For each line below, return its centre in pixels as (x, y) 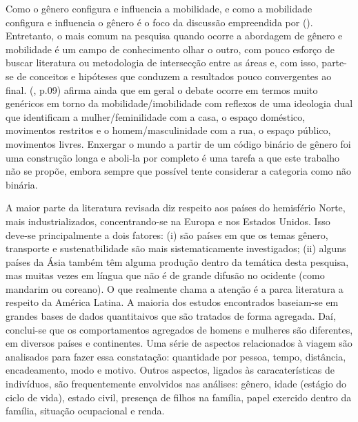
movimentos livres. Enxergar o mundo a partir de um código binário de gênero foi (178, 143)
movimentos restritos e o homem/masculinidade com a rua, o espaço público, (168, 130)
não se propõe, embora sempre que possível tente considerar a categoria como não (179, 171)
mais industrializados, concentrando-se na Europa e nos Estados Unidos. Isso (168, 221)
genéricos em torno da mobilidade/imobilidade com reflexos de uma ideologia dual (179, 103)
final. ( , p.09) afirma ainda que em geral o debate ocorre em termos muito (162, 89)
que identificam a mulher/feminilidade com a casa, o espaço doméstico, (156, 116)
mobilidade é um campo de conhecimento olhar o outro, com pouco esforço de (170, 49)
